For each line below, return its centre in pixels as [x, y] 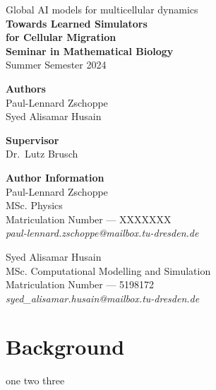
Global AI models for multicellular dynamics [102, 9]
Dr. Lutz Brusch [42, 154]
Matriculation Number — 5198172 [80, 284]
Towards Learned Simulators [77, 23]
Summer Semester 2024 [56, 65]
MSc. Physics [34, 205]
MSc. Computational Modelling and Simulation [108, 270]
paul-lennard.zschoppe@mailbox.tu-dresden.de [102, 233]
